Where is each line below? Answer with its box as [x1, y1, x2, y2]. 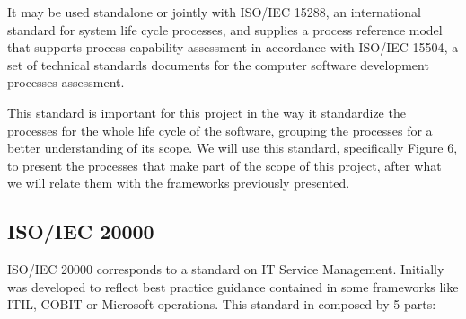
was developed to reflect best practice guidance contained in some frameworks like [7, 277, 459, 296]
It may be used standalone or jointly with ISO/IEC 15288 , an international [7, 3, 421, 21]
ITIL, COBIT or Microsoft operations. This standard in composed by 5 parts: [7, 295, 436, 314]
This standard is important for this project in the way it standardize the [7, 102, 406, 121]
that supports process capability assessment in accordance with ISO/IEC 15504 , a [7, 38, 459, 57]
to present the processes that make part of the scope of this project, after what [7, 155, 442, 174]
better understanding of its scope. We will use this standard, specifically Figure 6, [7, 138, 458, 157]
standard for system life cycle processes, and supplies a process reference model [7, 20, 443, 39]
